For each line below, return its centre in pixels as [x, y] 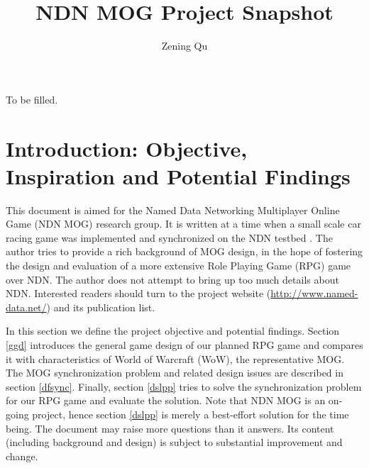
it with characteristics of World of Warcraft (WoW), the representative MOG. [175, 358]
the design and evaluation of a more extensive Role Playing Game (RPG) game [178, 265]
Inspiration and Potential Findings [178, 175]
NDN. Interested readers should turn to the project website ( [138, 293]
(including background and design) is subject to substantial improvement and [174, 442]
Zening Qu [184, 46]
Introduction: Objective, [127, 148]
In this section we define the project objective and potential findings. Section [173, 331]
